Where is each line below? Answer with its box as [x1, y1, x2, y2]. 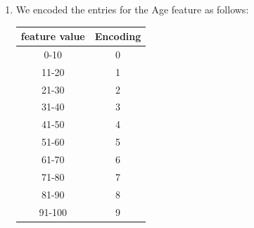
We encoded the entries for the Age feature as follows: [15, 2, 249, 16]
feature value [20, 29, 85, 44]
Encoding [94, 29, 141, 44]
